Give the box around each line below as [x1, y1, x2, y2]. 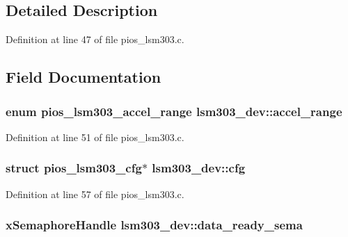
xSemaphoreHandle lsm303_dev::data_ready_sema [6, 216, 303, 234]
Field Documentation [6, 66, 161, 88]
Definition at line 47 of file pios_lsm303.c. [6, 32, 184, 47]
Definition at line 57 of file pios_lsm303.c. [6, 186, 184, 201]
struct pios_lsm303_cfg [6, 159, 142, 177]
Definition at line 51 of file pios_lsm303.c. [6, 129, 184, 144]
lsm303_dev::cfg [152, 159, 246, 177]
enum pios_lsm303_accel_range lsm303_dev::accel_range [6, 102, 342, 120]
